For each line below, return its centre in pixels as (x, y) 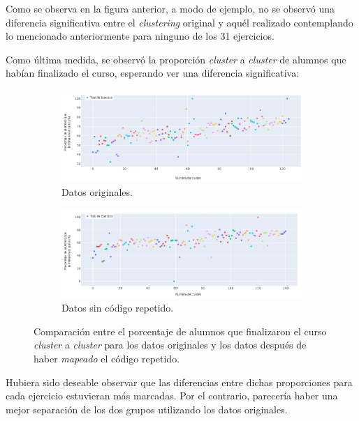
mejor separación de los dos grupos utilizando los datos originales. (147, 409)
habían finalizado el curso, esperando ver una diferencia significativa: (153, 73)
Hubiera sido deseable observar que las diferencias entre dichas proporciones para (179, 382)
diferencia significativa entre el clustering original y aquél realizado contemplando (179, 22)
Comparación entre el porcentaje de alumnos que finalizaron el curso (180, 331)
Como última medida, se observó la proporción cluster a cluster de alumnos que (176, 59)
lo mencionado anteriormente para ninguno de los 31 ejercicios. (140, 36)
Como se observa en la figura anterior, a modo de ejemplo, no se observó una (170, 8)
